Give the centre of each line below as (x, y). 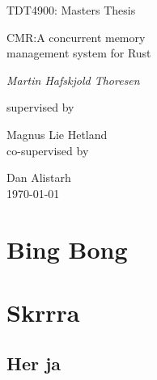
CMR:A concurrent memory (76, 37)
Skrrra (43, 312)
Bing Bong (67, 249)
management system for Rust (79, 53)
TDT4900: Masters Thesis (71, 10)
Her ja (34, 363)
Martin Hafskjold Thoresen (73, 80)
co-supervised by (48, 150)
